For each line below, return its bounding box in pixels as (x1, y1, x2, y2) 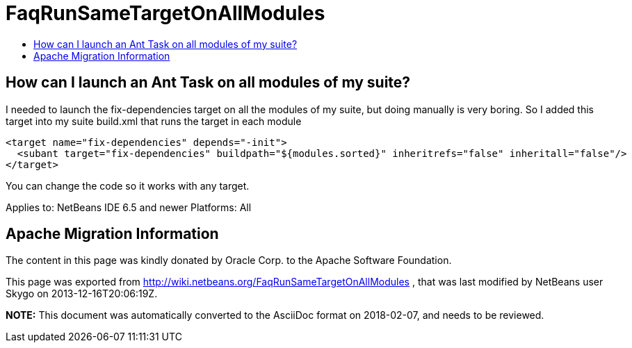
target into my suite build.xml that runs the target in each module (6, 115, 302, 127)
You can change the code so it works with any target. (6, 179, 250, 192)
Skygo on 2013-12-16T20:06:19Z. (6, 288, 158, 300)
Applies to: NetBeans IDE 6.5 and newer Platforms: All (6, 201, 252, 213)
